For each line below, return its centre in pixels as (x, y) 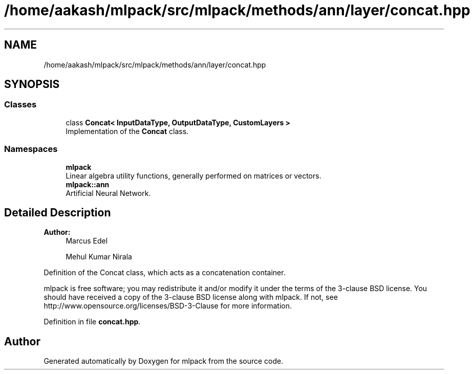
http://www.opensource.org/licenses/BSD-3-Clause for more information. (168, 306)
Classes (20, 105)
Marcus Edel (87, 241)
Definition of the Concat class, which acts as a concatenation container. (165, 273)
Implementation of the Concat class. (127, 131)
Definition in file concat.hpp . (92, 322)
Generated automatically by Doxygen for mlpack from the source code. (164, 361)
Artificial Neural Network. (108, 193)
